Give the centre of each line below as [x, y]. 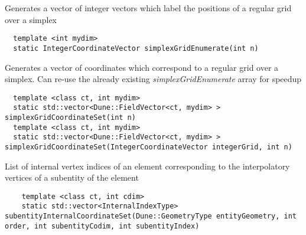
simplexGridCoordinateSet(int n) [70, 117]
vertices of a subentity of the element [72, 177]
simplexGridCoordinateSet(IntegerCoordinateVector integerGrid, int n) [149, 147]
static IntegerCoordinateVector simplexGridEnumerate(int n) [136, 48]
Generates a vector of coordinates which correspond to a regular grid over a [142, 67]
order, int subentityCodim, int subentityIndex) [102, 226]
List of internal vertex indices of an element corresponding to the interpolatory [147, 166]
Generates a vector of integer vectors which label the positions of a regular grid [148, 8]
